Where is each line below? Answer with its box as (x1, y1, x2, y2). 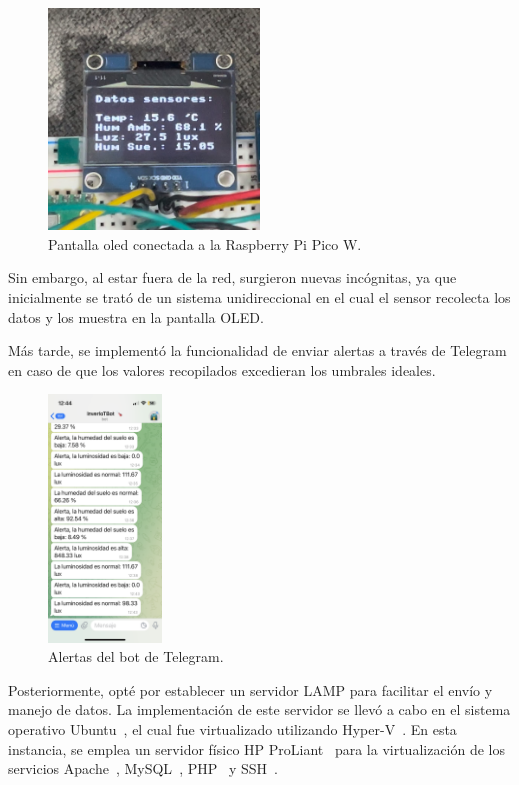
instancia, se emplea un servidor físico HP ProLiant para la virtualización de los (8, 738, 506, 759)
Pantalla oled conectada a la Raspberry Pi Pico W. (48, 233, 362, 254)
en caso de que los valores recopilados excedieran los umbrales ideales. (8, 359, 436, 380)
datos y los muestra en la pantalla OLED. (8, 306, 264, 327)
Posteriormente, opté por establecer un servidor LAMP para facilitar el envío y (8, 679, 493, 700)
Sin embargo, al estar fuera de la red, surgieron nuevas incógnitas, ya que (8, 267, 457, 288)
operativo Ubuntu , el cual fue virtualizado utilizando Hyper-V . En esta (8, 719, 457, 740)
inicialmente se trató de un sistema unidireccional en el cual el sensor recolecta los (8, 286, 511, 307)
